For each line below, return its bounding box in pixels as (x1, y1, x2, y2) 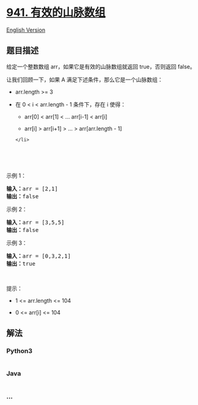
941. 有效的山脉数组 (6, 6, 106, 20)
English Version (6, 26, 46, 34)
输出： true (6, 260, 35, 267)
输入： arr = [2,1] (6, 185, 58, 192)
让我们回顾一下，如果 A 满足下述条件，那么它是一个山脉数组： (6, 76, 163, 83)
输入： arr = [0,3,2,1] (6, 252, 71, 259)
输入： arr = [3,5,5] (6, 218, 65, 226)
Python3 (6, 347, 32, 355)
